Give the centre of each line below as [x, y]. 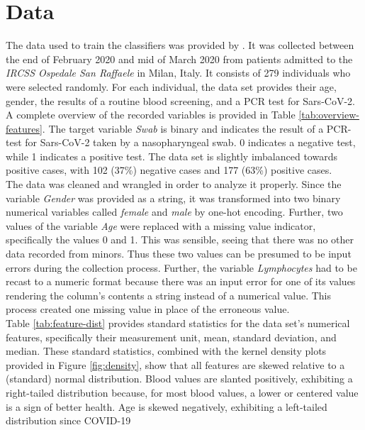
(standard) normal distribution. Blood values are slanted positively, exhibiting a [179, 379]
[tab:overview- [329, 115]
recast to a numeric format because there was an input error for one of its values [181, 281]
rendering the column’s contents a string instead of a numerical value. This [169, 295]
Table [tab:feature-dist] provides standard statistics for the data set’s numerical [178, 323]
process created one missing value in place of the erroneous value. [148, 309]
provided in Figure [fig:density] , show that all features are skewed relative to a [175, 364]
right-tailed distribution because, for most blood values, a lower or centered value [182, 392]
